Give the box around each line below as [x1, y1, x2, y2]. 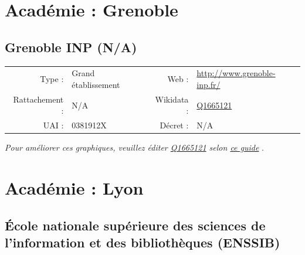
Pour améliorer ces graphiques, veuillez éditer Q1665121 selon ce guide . [5, 141, 264, 154]
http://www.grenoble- [196, 67, 276, 79]
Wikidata [155, 93, 189, 105]
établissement [72, 78, 120, 90]
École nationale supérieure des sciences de [5, 216, 266, 234]
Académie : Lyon [5, 176, 144, 200]
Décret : [160, 119, 189, 131]
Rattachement [13, 93, 64, 105]
